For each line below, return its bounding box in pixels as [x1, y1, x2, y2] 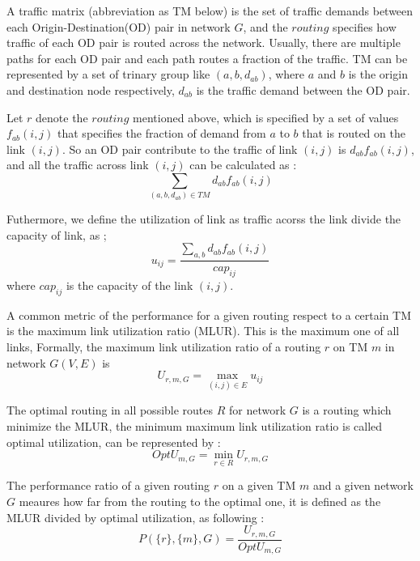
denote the [36, 108, 88, 125]
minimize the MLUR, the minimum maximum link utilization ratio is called [6, 418, 383, 435]
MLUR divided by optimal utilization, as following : [6, 508, 265, 525]
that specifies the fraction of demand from [57, 125, 266, 142]
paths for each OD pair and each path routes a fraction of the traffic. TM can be [6, 49, 408, 66]
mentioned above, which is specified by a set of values [133, 108, 399, 125]
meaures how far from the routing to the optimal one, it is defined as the [19, 493, 381, 510]
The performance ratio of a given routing [6, 477, 210, 494]
